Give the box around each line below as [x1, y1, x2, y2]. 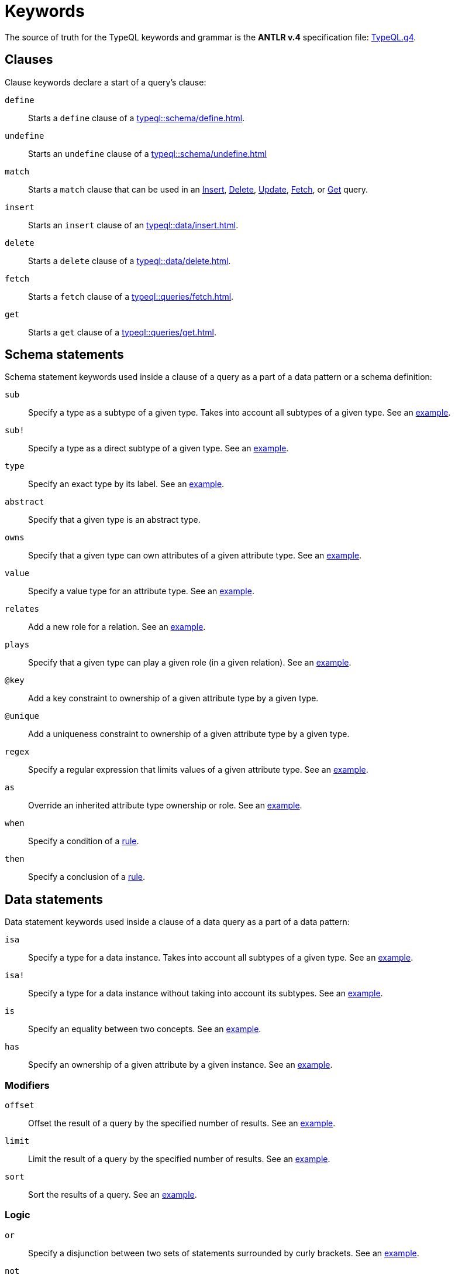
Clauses [5, 52, 53, 67]
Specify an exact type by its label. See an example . [28, 479, 225, 489]
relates [5, 604, 40, 614]
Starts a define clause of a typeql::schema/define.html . [28, 112, 245, 123]
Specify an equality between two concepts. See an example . [28, 1024, 261, 1034]
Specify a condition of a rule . [28, 836, 139, 846]
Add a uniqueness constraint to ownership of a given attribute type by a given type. [28, 729, 350, 739]
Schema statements [5, 347, 124, 362]
